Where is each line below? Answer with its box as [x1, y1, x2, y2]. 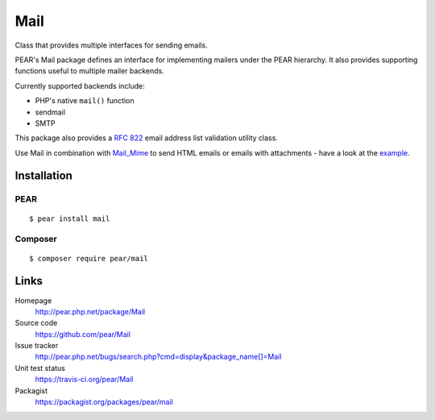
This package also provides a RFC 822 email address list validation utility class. [14, 133, 278, 143]
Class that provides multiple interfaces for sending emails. [14, 40, 209, 50]
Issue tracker [14, 341, 59, 351]
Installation [14, 169, 72, 183]
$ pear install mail [29, 214, 110, 223]
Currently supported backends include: [14, 81, 145, 90]
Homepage [14, 295, 52, 306]
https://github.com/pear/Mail [35, 329, 130, 339]
